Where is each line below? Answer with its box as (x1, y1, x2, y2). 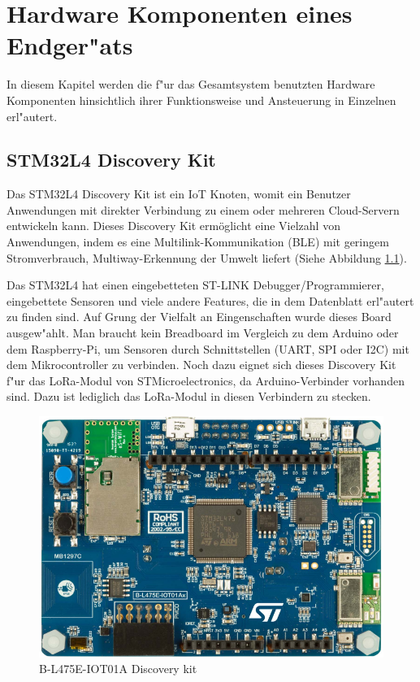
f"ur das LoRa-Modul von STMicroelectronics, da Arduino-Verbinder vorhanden (6, 371, 405, 389)
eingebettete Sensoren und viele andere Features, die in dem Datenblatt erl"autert (6, 292, 414, 309)
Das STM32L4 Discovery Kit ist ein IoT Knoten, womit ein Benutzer (6, 185, 351, 202)
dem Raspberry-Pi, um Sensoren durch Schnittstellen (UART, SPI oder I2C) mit (6, 340, 409, 357)
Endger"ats (6, 28, 133, 62)
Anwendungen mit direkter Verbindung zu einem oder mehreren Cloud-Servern (6, 201, 400, 218)
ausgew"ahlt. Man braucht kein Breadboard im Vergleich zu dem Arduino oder (6, 324, 399, 341)
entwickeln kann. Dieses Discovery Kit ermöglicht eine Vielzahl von (6, 217, 340, 234)
